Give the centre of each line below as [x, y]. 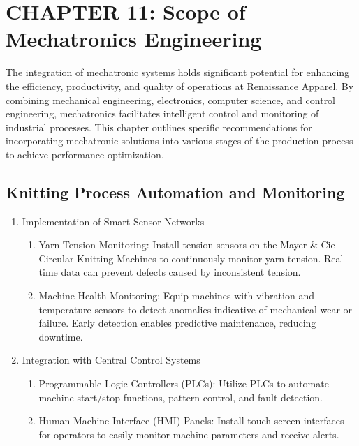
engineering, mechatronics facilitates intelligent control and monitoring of [162, 113]
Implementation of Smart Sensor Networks [113, 221]
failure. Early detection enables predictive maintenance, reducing [177, 323]
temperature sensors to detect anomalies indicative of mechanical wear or [196, 309]
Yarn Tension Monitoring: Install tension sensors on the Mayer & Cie [187, 245]
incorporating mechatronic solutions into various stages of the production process [179, 141]
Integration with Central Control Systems [111, 360]
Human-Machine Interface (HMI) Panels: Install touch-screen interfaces [191, 421]
